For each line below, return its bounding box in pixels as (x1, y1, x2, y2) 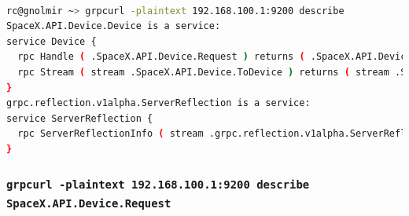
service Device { (6, 35, 97, 47)
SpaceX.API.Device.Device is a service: (6, 20, 221, 32)
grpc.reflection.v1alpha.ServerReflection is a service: (6, 97, 311, 109)
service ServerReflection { (6, 112, 153, 124)
